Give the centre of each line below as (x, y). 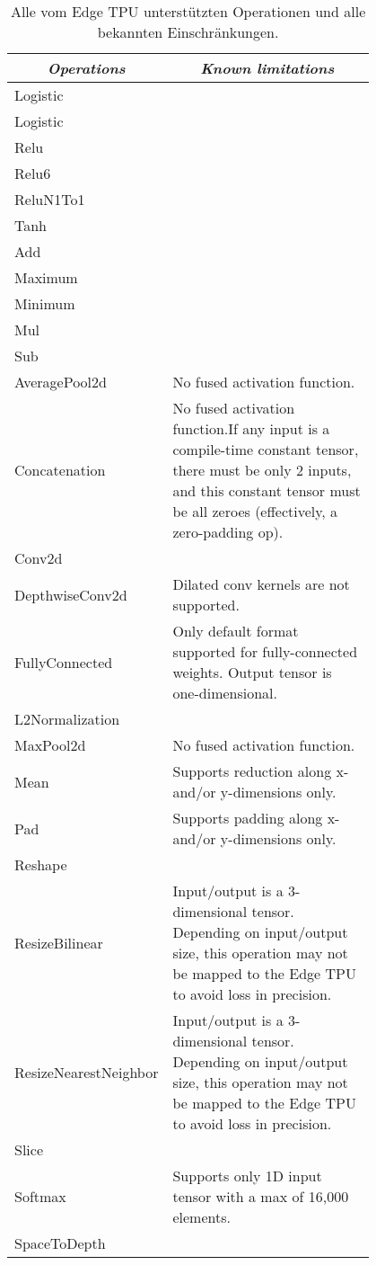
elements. (201, 1217)
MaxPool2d (50, 745)
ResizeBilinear (59, 942)
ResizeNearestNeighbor (87, 1072)
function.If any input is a (251, 428)
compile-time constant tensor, (266, 449)
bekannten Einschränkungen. (188, 32)
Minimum (45, 303)
